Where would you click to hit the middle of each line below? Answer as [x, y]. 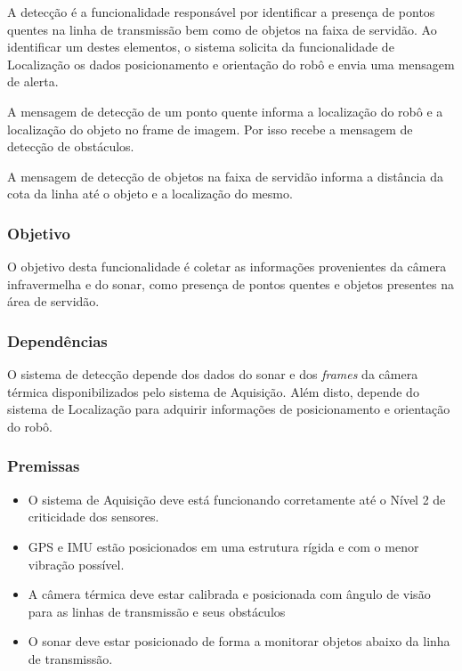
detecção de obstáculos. [71, 146]
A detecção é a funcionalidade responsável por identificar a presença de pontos [221, 12]
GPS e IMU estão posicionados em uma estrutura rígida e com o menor [223, 546]
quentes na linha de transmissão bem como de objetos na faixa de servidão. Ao [222, 29]
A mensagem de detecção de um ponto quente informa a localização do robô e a [225, 111]
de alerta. [33, 81]
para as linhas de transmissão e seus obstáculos [157, 611]
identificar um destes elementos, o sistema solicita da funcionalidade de [201, 47]
